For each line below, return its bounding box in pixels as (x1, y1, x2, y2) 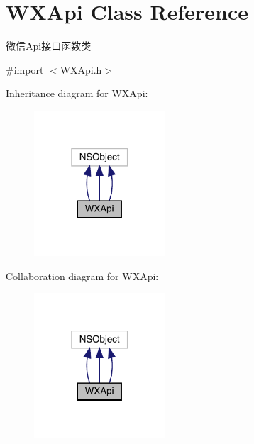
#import (6, 62, 44, 77)
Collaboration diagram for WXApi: (6, 268, 159, 283)
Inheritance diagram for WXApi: (6, 86, 148, 101)
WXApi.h (60, 62, 102, 77)
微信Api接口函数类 (6, 38, 92, 53)
